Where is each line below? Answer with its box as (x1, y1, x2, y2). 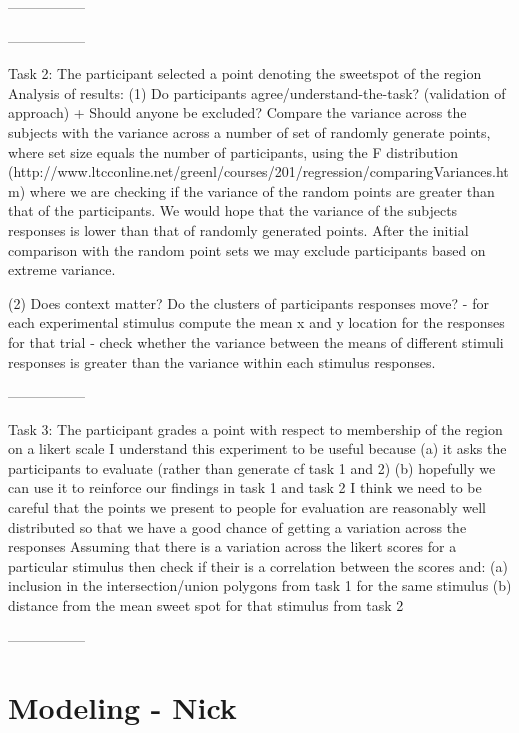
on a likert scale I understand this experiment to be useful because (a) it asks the (8, 438, 507, 459)
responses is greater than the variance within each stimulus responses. (8, 351, 436, 372)
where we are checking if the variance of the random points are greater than (29, 180, 495, 201)
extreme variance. (8, 259, 116, 280)
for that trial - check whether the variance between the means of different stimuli (8, 331, 504, 352)
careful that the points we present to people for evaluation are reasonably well (8, 497, 486, 518)
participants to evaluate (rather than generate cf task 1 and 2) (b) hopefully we (8, 457, 496, 478)
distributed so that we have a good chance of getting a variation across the (8, 516, 467, 537)
